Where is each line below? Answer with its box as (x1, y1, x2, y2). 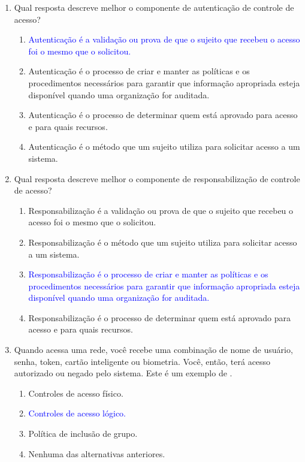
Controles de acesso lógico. (28, 407, 126, 419)
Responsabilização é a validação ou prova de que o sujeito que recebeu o (28, 204, 294, 216)
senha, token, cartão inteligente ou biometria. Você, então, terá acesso (14, 355, 271, 367)
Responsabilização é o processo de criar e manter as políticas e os (28, 268, 268, 280)
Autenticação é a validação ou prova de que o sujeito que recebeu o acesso (28, 33, 300, 46)
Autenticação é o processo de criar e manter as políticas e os (28, 65, 250, 77)
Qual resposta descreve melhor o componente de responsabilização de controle (14, 172, 300, 185)
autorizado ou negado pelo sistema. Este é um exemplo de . (14, 367, 232, 379)
